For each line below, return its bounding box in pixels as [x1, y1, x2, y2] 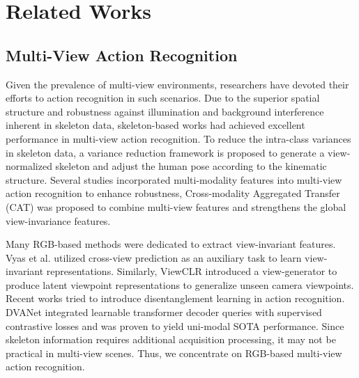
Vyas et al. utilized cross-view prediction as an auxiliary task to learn [6, 250, 302, 265]
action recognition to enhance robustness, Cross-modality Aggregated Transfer [6, 186, 340, 200]
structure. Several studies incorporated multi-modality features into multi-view [6, 172, 342, 187]
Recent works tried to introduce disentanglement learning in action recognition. [6, 291, 345, 306]
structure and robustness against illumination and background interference [6, 104, 324, 118]
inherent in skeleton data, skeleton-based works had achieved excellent [6, 118, 305, 132]
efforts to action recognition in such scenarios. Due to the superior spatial [6, 90, 320, 105]
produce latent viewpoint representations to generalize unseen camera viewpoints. [6, 277, 354, 292]
